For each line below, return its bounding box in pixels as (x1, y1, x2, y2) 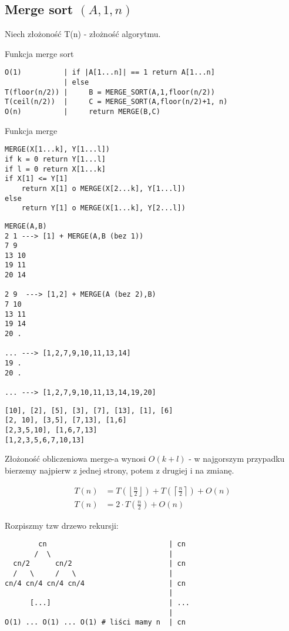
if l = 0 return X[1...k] (5, 165, 106, 173)
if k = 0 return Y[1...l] (5, 155, 106, 163)
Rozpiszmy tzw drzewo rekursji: (5, 519, 119, 531)
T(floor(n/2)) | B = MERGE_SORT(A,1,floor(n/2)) (5, 88, 215, 96)
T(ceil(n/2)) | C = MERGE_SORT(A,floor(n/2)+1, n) (5, 98, 228, 106)
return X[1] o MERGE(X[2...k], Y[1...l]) (21, 184, 186, 193)
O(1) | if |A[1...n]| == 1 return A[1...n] (5, 68, 215, 77)
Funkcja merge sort (5, 47, 74, 59)
